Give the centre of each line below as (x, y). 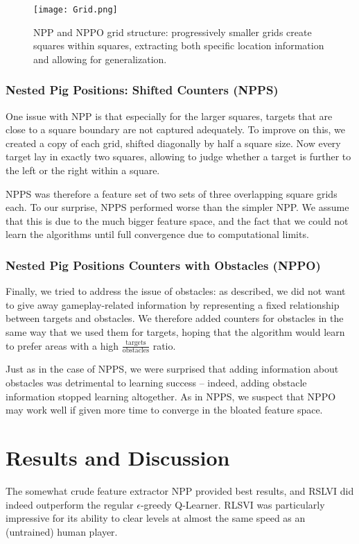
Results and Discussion (118, 457)
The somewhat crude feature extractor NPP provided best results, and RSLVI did (180, 490)
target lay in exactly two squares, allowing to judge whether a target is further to (178, 156)
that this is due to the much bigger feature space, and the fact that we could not (177, 220)
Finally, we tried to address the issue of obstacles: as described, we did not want (176, 291)
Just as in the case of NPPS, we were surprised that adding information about (172, 369)
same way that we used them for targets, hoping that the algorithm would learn (175, 332)
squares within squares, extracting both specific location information (179, 45)
